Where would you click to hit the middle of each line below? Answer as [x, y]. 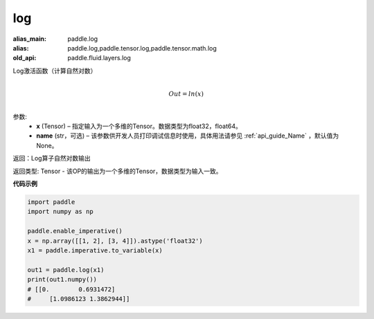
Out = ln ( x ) [186, 94]
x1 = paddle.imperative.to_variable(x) [95, 250]
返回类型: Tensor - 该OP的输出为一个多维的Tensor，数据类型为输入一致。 [117, 171]
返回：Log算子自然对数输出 [52, 158]
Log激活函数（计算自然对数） [55, 71]
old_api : [25, 58]
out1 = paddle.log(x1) [66, 270]
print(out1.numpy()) [62, 280]
